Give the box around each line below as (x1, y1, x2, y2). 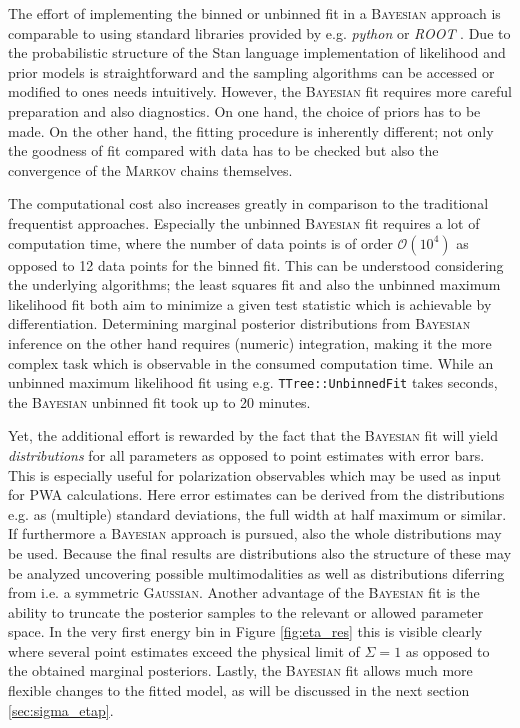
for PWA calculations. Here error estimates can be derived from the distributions (8, 484, 505, 505)
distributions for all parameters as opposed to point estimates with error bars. (8, 444, 485, 465)
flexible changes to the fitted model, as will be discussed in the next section (8, 680, 470, 701)
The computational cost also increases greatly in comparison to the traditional (8, 193, 489, 214)
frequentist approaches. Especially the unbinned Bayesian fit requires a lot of (8, 212, 480, 233)
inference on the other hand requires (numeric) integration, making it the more (8, 332, 492, 353)
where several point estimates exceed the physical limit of (8, 640, 360, 661)
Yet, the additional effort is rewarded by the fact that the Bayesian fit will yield (8, 425, 499, 446)
